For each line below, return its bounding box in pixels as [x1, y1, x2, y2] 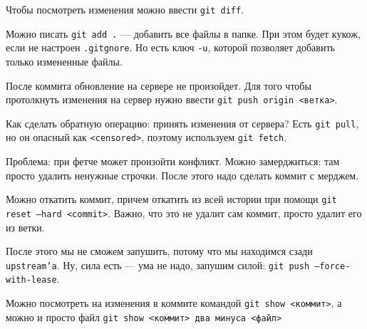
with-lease [6, 275, 57, 286]
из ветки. [6, 219, 45, 234]
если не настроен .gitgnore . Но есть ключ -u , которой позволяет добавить [6, 40, 335, 55]
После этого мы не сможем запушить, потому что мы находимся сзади [6, 244, 313, 258]
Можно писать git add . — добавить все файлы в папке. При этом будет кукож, [6, 26, 361, 41]
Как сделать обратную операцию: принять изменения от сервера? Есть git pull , [6, 115, 359, 130]
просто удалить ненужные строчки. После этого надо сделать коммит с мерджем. [6, 167, 359, 182]
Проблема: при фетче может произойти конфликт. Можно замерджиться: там [6, 154, 340, 169]
